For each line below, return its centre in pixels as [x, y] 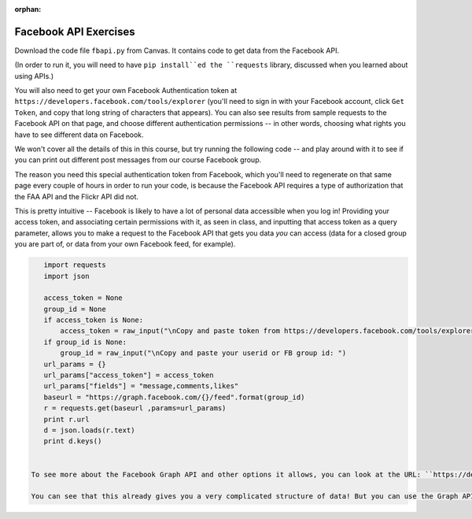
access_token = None [83, 298]
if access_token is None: [94, 320]
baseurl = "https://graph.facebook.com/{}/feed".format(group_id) [174, 397]
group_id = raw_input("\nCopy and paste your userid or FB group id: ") [203, 353]
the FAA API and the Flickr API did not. [77, 196]
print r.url [66, 419]
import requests [75, 265]
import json [66, 276]
